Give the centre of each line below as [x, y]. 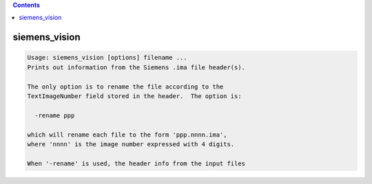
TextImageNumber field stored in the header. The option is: [134, 96]
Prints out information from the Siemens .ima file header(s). [136, 67]
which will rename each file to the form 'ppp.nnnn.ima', [127, 135]
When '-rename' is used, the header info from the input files [136, 163]
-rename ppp [55, 115]
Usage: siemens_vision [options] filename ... [107, 58]
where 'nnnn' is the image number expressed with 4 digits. [131, 144]
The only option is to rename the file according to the [125, 87]
